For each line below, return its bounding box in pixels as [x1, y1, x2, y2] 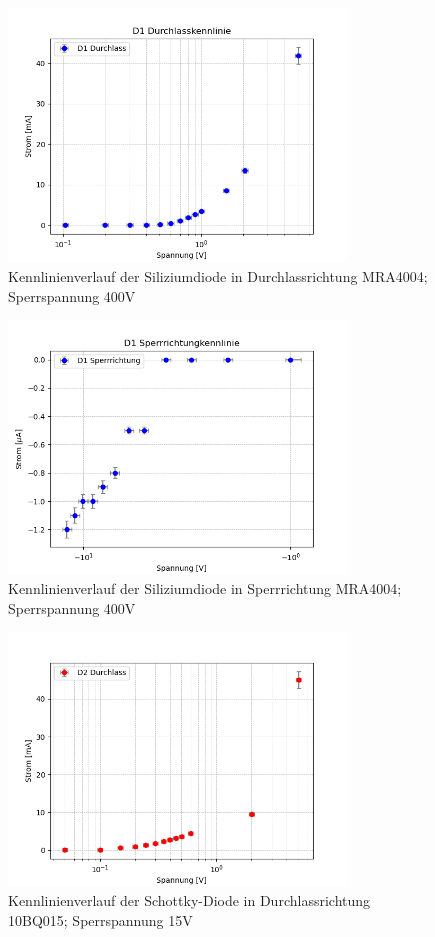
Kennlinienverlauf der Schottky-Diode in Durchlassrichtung [8, 890, 371, 911]
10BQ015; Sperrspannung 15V [8, 909, 193, 930]
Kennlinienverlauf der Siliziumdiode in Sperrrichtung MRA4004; [8, 578, 402, 599]
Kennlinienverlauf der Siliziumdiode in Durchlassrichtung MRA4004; [8, 265, 428, 286]
